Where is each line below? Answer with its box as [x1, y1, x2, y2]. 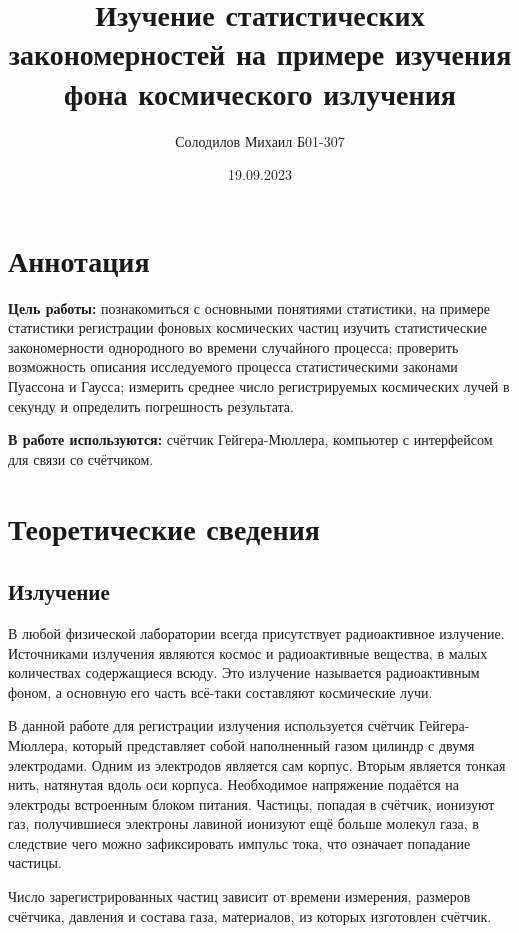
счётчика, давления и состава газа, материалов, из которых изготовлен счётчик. [8, 905, 492, 926]
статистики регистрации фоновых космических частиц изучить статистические [8, 317, 487, 338]
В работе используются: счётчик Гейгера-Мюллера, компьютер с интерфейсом [8, 429, 493, 450]
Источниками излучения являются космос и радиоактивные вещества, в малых [8, 642, 488, 663]
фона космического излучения [64, 72, 456, 113]
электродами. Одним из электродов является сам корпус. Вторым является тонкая [8, 754, 506, 775]
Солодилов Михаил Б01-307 [175, 130, 345, 151]
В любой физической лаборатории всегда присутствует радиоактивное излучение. [8, 622, 505, 643]
